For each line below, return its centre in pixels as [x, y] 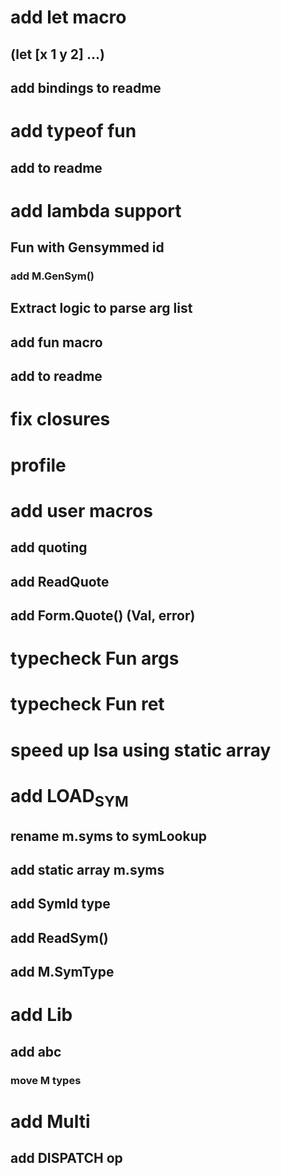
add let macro [68, 17]
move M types [46, 1080]
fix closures [60, 419]
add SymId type [60, 904]
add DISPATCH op [66, 1158]
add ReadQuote [60, 581]
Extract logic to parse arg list [101, 308]
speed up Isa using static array [141, 750]
